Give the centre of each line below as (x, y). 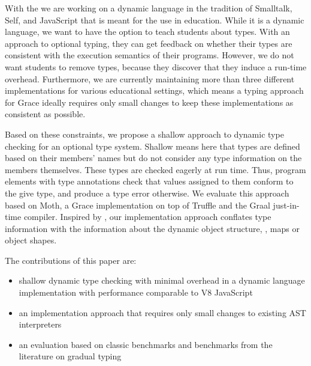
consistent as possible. (45, 114)
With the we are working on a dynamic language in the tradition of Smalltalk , (149, 8)
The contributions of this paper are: (71, 260)
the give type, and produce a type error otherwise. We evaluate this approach (147, 193)
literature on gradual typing (70, 356)
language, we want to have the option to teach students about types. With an (147, 32)
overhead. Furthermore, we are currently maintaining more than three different (150, 78)
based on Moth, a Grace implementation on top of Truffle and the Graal (138, 205)
